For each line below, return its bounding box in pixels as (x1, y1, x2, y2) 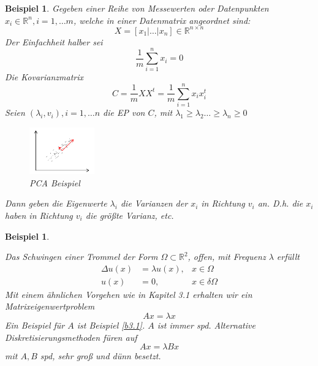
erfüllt (276, 250, 300, 263)
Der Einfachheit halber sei (5, 35, 103, 48)
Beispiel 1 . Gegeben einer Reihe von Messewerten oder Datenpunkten (5, 2, 269, 14)
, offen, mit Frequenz (187, 250, 266, 263)
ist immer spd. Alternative (157, 319, 256, 332)
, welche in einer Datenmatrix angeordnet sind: (73, 13, 251, 26)
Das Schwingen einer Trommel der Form (5, 250, 158, 263)
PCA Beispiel (29, 176, 80, 189)
